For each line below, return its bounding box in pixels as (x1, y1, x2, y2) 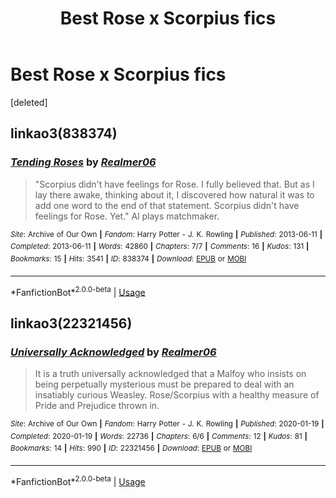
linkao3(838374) (10, 125, 118, 142)
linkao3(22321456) (10, 315, 133, 332)
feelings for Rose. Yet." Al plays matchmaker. (34, 210, 220, 222)
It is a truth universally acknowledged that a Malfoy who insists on (34, 367, 307, 379)
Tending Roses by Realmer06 (10, 155, 157, 169)
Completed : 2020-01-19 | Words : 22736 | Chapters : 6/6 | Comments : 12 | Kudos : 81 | (10, 431, 308, 441)
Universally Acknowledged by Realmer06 (10, 345, 217, 359)
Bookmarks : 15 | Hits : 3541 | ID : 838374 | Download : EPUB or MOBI (10, 253, 247, 264)
